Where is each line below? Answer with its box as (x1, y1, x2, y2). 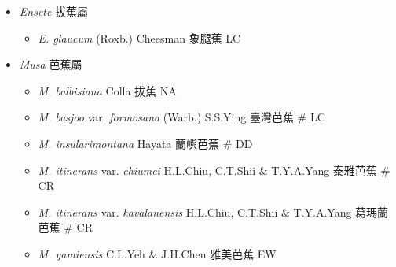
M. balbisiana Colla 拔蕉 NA (38, 82, 177, 98)
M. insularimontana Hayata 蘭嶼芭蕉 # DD (38, 135, 253, 151)
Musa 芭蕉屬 (19, 56, 82, 72)
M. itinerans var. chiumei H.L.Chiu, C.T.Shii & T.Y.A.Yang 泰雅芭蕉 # (38, 161, 390, 178)
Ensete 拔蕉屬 (19, 3, 89, 19)
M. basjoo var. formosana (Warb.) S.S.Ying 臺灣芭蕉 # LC (38, 109, 325, 125)
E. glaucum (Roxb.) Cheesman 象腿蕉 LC (38, 29, 241, 46)
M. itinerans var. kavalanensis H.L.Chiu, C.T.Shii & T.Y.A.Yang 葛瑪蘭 (38, 203, 389, 220)
